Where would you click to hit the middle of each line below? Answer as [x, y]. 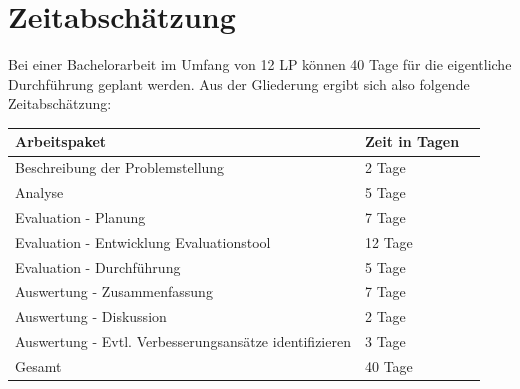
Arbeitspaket [61, 141]
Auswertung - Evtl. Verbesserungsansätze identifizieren [183, 341]
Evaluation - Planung [80, 216]
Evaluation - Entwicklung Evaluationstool [143, 241]
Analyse [39, 192]
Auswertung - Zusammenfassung [114, 291]
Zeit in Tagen [412, 141]
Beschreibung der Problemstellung [120, 167]
